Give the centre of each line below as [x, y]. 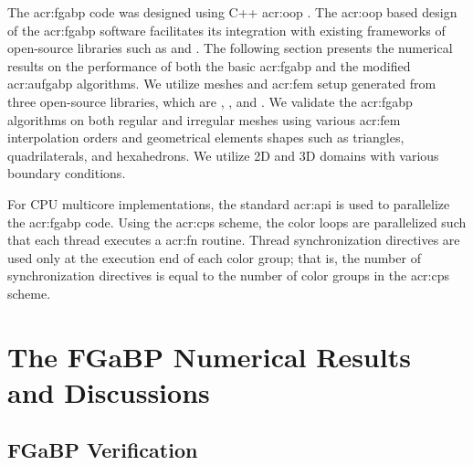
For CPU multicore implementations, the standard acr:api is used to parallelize [229, 203]
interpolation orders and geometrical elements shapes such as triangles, [206, 137]
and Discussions [109, 391]
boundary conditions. [67, 173]
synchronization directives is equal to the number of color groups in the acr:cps [229, 275]
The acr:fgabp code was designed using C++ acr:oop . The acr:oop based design [232, 12]
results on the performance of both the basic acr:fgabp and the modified [209, 65]
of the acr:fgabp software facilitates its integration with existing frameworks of [226, 30]
